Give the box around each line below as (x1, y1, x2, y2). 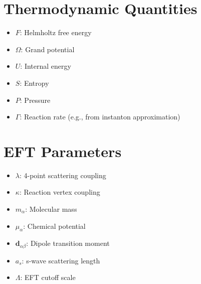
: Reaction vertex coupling (19, 187, 100, 197)
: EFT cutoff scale (20, 272, 76, 282)
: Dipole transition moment (26, 238, 110, 248)
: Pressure (20, 94, 51, 105)
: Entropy (20, 77, 49, 88)
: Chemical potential (23, 220, 86, 231)
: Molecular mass (25, 204, 77, 214)
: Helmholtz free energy (20, 27, 92, 38)
